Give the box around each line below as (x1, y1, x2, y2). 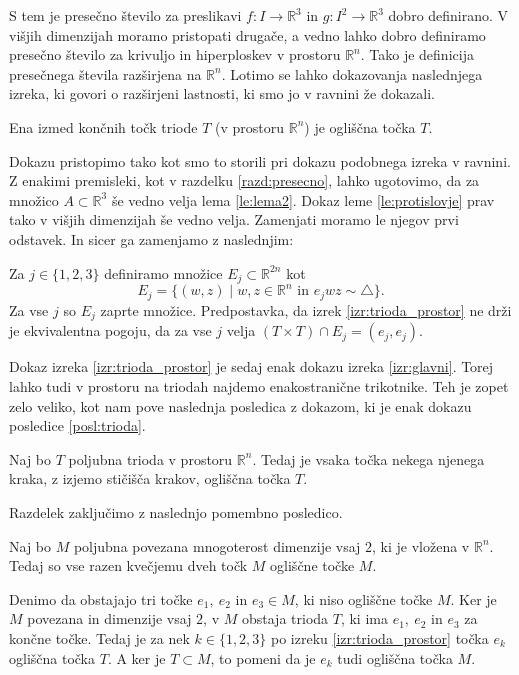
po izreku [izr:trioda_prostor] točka (271, 627, 489, 648)
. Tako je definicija (360, 44, 474, 65)
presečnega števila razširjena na (9, 63, 202, 84)
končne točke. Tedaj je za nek (9, 627, 190, 648)
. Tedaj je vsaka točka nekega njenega (252, 448, 485, 469)
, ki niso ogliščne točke (294, 588, 433, 609)
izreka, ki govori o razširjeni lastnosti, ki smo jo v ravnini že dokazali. (9, 83, 435, 104)
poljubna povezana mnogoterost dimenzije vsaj (73, 535, 361, 556)
